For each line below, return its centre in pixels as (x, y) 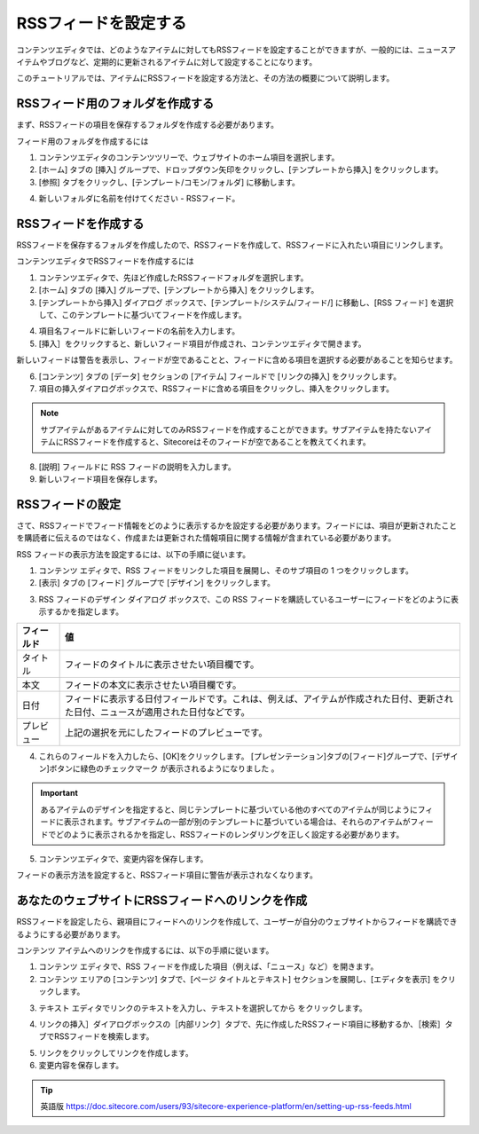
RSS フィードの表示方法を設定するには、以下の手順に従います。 (133, 554)
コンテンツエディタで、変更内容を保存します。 (123, 858)
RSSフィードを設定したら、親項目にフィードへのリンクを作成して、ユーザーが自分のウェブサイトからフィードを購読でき (237, 922)
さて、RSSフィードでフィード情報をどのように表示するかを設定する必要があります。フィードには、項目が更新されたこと (237, 525)
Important (59, 793)
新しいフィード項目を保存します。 (101, 478)
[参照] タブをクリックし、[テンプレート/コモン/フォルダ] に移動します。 (169, 182)
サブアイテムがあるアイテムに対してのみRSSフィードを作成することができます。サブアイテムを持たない (228, 429)
